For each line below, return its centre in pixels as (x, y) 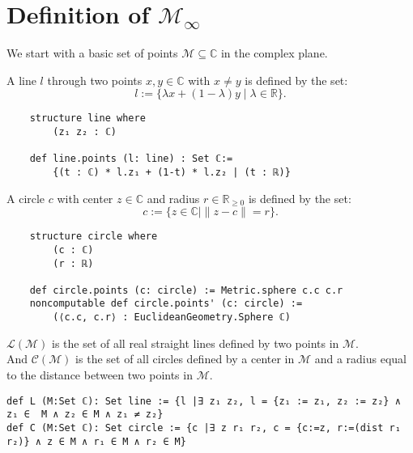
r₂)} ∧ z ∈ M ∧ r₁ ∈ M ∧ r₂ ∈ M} (96, 441)
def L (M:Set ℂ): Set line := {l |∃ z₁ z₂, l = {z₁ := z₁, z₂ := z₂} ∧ (204, 401)
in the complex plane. (274, 53)
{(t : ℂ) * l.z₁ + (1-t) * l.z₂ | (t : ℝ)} (172, 172)
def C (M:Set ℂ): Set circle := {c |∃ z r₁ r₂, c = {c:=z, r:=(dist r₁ (204, 428)
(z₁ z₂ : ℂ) (85, 131)
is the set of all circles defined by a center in (185, 359)
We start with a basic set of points (92, 53)
